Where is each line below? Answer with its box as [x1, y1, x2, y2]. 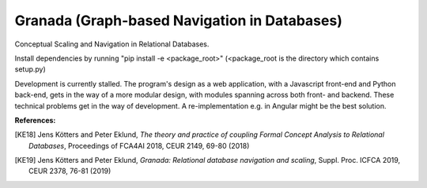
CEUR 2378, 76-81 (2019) [28, 166, 111, 176]
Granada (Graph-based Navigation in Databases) [14, 12, 343, 29]
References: [14, 115, 56, 125]
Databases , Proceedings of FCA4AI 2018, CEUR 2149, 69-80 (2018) [28, 141, 250, 150]
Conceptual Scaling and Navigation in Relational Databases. [14, 39, 210, 49]
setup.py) [14, 65, 47, 74]
